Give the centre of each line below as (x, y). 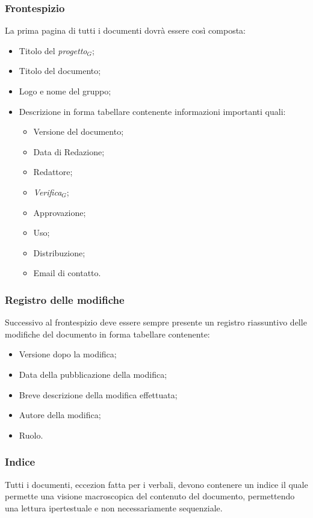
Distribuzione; (59, 252)
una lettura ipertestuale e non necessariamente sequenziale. (114, 507)
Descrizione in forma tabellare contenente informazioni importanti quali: (152, 111)
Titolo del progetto (53, 50)
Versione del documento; (79, 131)
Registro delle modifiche (65, 299)
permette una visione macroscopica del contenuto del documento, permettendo (150, 496)
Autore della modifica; (60, 415)
